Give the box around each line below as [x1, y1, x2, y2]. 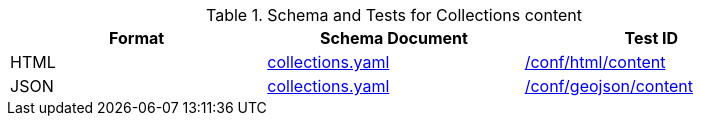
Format [109, 28, 165, 48]
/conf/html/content [524, 52, 666, 72]
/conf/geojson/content [524, 76, 693, 96]
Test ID [624, 28, 679, 48]
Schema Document [320, 28, 468, 48]
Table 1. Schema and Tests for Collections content [205, 5, 582, 25]
